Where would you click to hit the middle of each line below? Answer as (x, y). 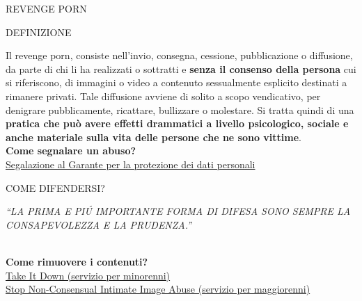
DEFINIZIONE (39, 32)
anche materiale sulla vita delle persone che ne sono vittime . (154, 137)
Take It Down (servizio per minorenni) (88, 275)
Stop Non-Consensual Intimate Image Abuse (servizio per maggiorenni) (158, 289)
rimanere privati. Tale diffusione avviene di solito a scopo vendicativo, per (163, 96)
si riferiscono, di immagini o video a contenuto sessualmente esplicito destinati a (176, 82)
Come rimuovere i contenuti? (77, 261)
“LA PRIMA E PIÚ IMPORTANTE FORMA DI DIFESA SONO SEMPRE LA (178, 211)
